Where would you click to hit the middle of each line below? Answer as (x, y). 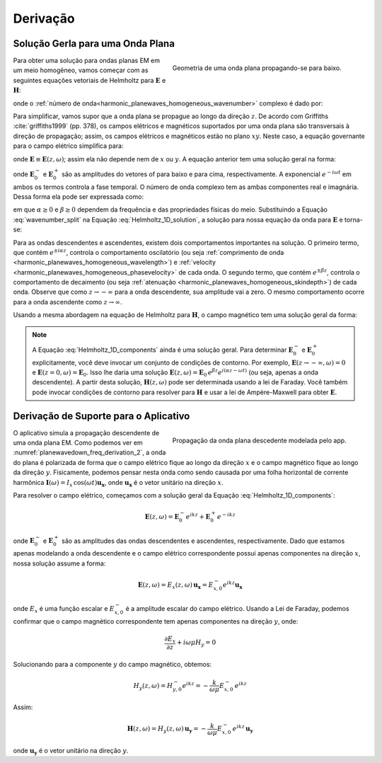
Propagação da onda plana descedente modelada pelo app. (259, 440)
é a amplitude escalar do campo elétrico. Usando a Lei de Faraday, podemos (237, 608)
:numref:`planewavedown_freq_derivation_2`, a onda (89, 452)
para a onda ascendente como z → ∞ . (68, 302)
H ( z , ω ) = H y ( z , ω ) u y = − (167, 729)
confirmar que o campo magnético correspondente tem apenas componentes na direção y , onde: (156, 621)
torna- (354, 219)
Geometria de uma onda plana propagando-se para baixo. (257, 68)
